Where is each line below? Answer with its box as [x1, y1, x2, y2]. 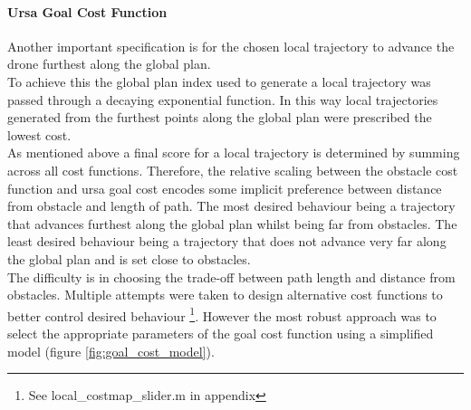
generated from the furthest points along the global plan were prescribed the [7, 108, 432, 127]
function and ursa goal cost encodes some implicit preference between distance [7, 178, 442, 197]
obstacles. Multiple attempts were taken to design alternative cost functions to [7, 285, 443, 304]
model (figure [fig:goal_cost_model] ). [7, 341, 215, 360]
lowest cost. [7, 125, 72, 144]
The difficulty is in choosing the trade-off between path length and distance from [7, 267, 456, 286]
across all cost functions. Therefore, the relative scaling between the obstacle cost [7, 160, 458, 179]
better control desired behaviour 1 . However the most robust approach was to [7, 303, 437, 325]
